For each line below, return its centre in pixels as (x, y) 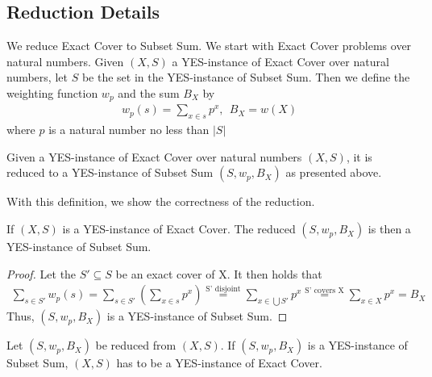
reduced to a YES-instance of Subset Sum (110, 172)
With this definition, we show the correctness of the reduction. (161, 201)
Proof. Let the (42, 273)
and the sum (149, 92)
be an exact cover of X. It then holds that (219, 273)
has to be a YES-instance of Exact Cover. (219, 363)
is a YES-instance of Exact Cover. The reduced (179, 229)
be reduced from (136, 345)
